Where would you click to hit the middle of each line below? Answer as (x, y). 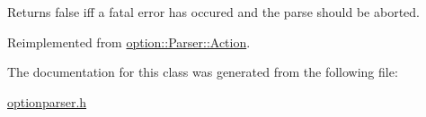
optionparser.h (47, 101)
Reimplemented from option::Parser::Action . (129, 42)
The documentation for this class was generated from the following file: (203, 72)
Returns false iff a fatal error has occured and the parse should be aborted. (213, 12)
